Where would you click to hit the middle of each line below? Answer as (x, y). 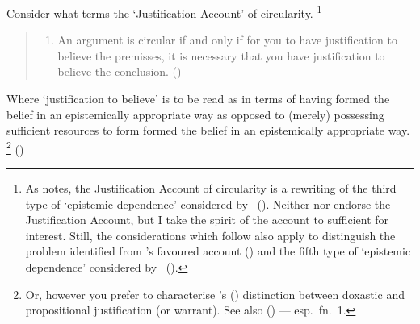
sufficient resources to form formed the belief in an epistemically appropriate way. (208, 130)
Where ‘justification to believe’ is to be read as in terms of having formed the (198, 99)
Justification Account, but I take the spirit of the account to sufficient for (207, 220)
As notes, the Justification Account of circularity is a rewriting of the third (211, 188)
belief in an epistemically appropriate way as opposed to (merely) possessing (195, 114)
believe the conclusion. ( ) (120, 71)
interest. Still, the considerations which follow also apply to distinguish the (210, 235)
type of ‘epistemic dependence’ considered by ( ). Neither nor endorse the (208, 204)
